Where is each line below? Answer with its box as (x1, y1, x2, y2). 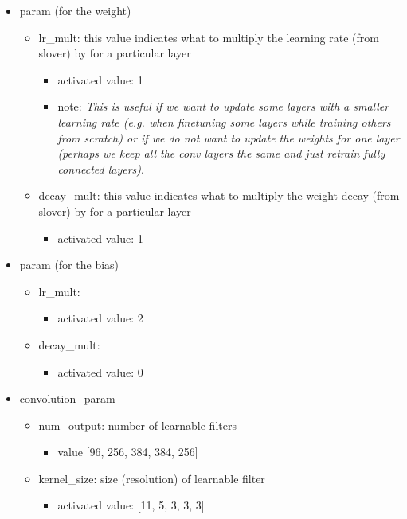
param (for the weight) (19, 2, 131, 18)
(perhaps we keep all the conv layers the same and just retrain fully (57, 145, 385, 162)
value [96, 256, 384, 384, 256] (57, 443, 198, 460)
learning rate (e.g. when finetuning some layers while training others (57, 113, 391, 130)
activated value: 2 (57, 310, 143, 326)
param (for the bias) (19, 256, 119, 273)
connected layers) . (57, 160, 144, 177)
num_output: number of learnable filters (38, 416, 237, 433)
